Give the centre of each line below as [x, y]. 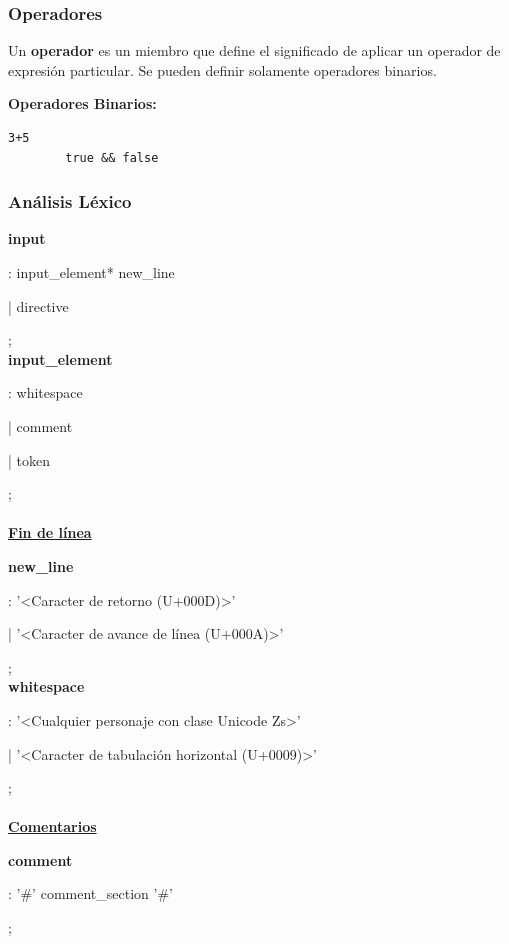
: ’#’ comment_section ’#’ [90, 893]
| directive [38, 305]
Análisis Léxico [70, 201]
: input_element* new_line [91, 272]
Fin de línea [50, 532]
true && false [112, 157]
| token [29, 459]
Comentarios [52, 826]
